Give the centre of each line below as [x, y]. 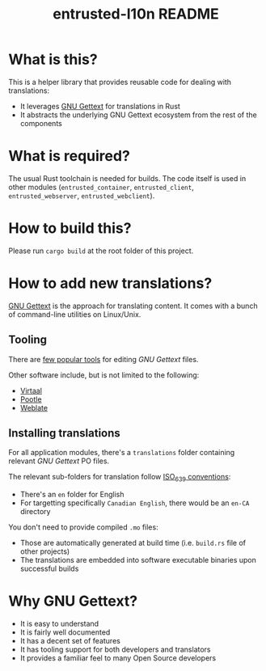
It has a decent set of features [70, 641]
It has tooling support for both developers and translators [116, 650]
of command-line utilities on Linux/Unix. [75, 314]
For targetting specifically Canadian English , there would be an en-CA [135, 503]
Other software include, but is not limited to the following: [104, 375]
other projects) [45, 551]
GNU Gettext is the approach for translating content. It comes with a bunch [133, 306]
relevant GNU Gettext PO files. [59, 461]
